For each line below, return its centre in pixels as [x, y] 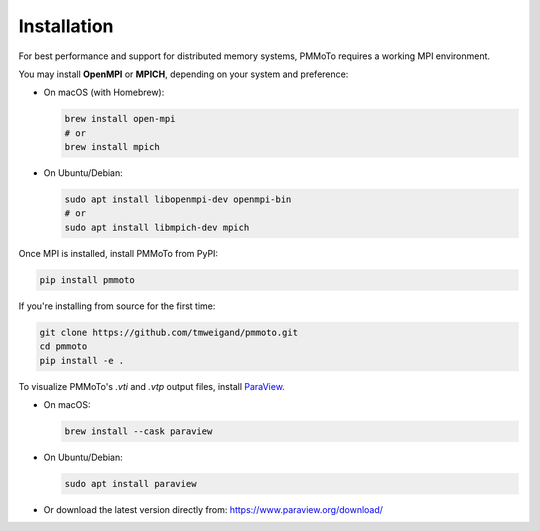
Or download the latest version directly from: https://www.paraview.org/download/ [213, 509]
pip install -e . [82, 360]
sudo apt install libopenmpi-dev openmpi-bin [178, 199]
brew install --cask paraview [138, 431]
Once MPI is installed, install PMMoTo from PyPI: [118, 253]
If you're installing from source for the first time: [117, 306]
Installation [66, 26]
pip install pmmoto [87, 279]
